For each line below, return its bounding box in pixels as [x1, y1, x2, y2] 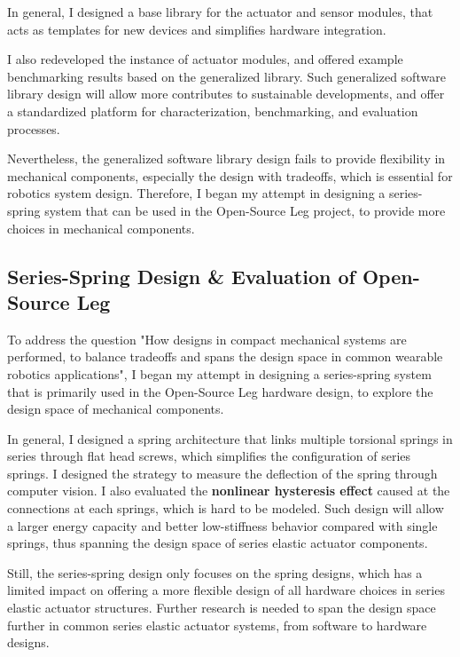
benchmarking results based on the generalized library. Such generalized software [7, 67, 446, 85]
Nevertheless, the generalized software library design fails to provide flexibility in [7, 149, 446, 168]
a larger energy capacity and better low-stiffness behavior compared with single [7, 516, 438, 534]
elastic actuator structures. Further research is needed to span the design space [7, 598, 436, 617]
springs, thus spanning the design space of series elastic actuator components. [7, 534, 428, 552]
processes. [7, 119, 60, 138]
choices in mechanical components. [7, 218, 195, 237]
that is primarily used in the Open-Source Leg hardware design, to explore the [7, 382, 433, 400]
